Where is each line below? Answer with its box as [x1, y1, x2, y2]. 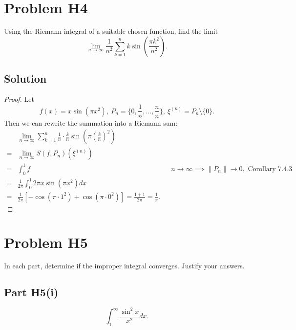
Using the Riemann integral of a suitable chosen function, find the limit [4, 26, 218, 36]
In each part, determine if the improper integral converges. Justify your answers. [4, 260, 245, 270]
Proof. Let [4, 93, 34, 104]
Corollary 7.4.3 [248, 165, 293, 173]
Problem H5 [4, 232, 88, 252]
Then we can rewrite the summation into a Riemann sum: [4, 117, 178, 128]
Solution [4, 71, 47, 86]
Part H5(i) [4, 284, 59, 299]
